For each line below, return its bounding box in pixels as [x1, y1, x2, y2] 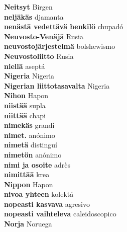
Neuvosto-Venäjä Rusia [4, 31, 83, 41]
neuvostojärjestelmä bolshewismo [4, 41, 115, 51]
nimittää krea [4, 169, 50, 180]
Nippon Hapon [4, 179, 53, 189]
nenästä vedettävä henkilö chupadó [4, 21, 123, 32]
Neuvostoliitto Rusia [4, 50, 74, 61]
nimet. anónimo [4, 129, 55, 140]
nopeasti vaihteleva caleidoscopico [4, 208, 116, 219]
